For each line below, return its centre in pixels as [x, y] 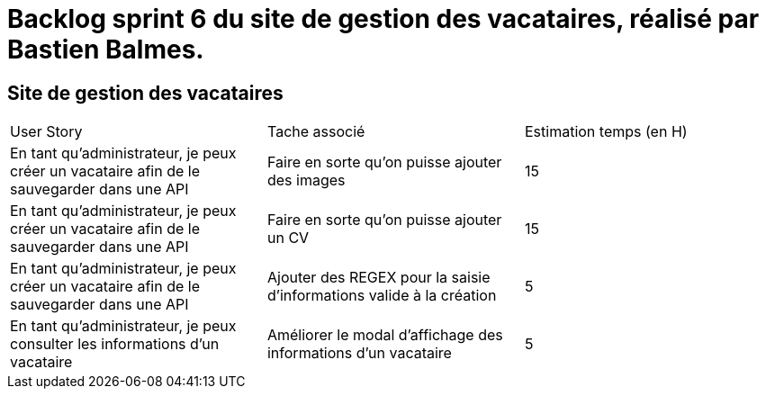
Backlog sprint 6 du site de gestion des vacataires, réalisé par [383, 19]
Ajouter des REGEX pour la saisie [378, 278]
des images [306, 180]
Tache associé [316, 132]
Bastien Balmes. [106, 49]
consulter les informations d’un [115, 344]
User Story [46, 132]
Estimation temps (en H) [606, 132]
